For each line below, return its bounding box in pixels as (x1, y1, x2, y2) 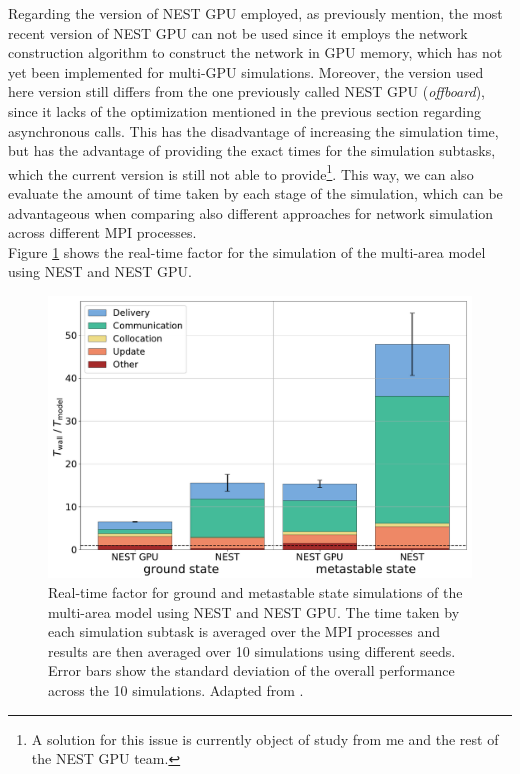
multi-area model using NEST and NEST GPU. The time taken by (48, 601, 460, 622)
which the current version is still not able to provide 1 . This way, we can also (8, 160, 474, 184)
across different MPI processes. (8, 222, 197, 243)
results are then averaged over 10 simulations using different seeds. (48, 640, 456, 661)
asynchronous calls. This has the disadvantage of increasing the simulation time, (8, 120, 499, 141)
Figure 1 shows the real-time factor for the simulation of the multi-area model (8, 241, 486, 262)
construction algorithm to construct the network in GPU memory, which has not (8, 42, 503, 63)
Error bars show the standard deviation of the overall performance (48, 660, 455, 681)
